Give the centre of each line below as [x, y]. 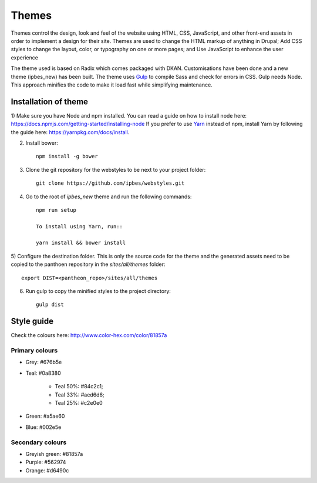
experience [24, 57]
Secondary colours [39, 442]
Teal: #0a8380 [43, 373]
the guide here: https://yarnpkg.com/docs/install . [70, 132]
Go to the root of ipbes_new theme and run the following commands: [109, 196]
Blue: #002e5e [43, 427]
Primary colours [34, 351]
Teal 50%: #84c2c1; [79, 387]
